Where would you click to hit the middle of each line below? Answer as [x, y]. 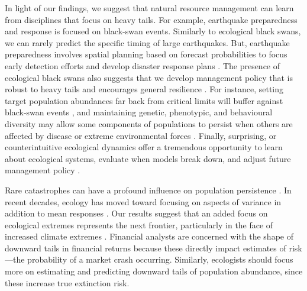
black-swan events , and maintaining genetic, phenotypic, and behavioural [139, 112]
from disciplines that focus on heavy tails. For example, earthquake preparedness [151, 19]
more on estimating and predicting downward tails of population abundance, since [154, 271]
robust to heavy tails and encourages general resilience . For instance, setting [144, 89]
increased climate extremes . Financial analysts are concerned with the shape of [149, 236]
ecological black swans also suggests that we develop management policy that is [149, 77]
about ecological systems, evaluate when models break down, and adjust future [148, 158]
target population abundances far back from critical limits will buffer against [144, 100]
